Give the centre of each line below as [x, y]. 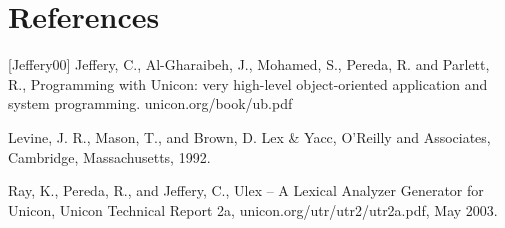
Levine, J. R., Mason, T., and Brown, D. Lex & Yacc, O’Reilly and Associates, [249, 136]
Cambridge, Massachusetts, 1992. [109, 156]
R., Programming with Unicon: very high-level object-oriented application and [248, 83]
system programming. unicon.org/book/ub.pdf [150, 103]
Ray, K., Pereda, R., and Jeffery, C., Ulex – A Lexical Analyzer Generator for [246, 190]
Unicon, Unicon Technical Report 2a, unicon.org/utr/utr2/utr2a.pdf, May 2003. [253, 209]
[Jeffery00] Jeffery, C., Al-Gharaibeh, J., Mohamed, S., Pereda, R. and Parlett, [249, 64]
